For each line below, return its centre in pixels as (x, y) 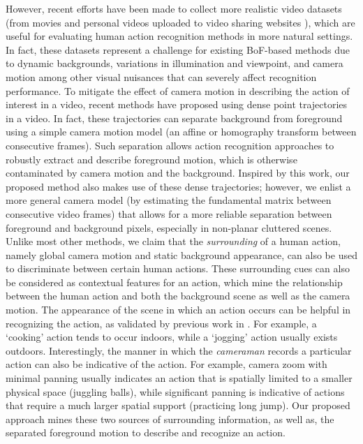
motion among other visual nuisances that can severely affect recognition (161, 76)
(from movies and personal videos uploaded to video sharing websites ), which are (180, 22)
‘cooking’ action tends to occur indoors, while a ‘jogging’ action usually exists (172, 337)
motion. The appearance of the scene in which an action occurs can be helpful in (178, 310)
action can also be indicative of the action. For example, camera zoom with (166, 364)
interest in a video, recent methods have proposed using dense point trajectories (177, 104)
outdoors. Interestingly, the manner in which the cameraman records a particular (179, 350)
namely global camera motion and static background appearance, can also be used (181, 254)
